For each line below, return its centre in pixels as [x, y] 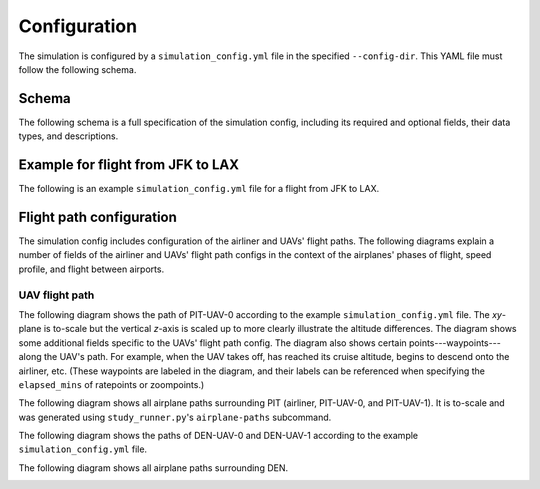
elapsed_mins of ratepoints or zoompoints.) [111, 384]
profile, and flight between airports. [91, 269]
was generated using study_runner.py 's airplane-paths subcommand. [175, 417]
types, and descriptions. [68, 136]
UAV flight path [56, 295]
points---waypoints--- [455, 342]
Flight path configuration [97, 216]
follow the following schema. [77, 69]
